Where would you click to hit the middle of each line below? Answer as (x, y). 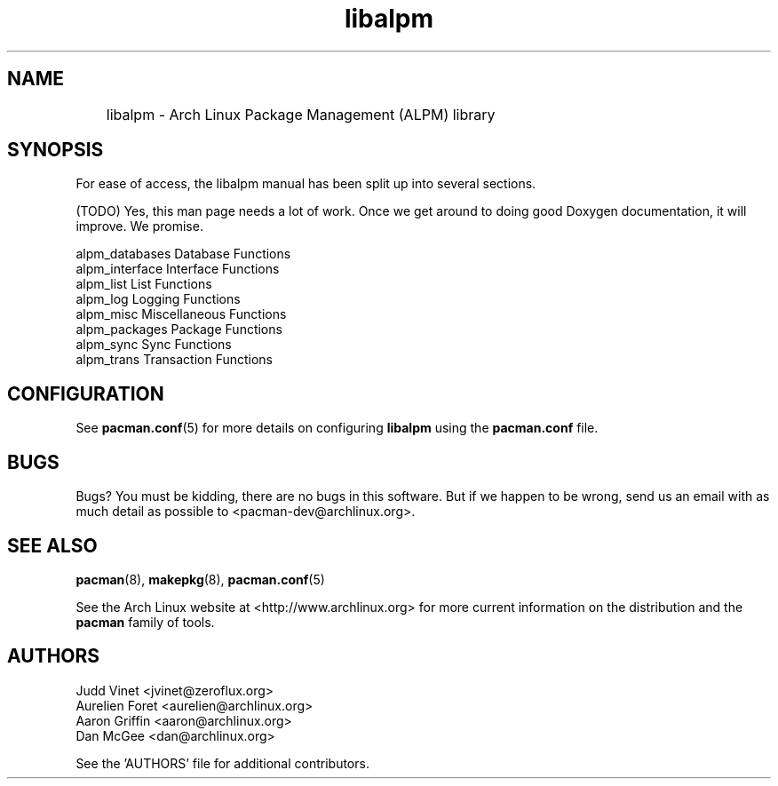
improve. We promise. (139, 226)
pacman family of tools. (145, 622)
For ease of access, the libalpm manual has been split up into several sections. (306, 184)
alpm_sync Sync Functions (154, 345)
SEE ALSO (52, 545)
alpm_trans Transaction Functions (175, 360)
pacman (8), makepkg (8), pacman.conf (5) (200, 579)
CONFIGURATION (86, 393)
